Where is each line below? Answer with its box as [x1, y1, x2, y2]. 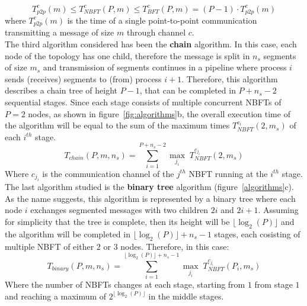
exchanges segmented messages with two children [30, 204, 209, 216]
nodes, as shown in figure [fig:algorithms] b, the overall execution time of [28, 107, 290, 120]
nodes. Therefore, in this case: [120, 240, 229, 252]
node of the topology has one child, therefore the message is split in [5, 49, 250, 62]
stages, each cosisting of [214, 227, 300, 240]
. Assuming [258, 204, 299, 216]
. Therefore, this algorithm [181, 72, 278, 85]
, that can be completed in [139, 84, 236, 96]
